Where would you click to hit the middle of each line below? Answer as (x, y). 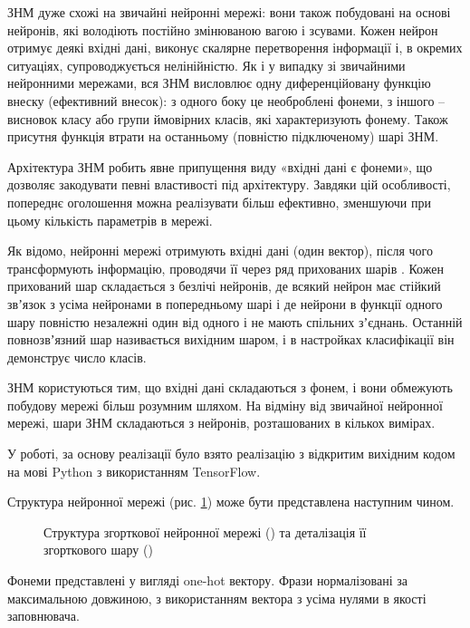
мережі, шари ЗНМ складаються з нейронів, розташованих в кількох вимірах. (221, 423)
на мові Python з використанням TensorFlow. (134, 471)
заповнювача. (43, 616)
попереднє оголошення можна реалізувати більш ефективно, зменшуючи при (219, 202)
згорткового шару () (98, 550)
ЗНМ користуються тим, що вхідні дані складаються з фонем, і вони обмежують (230, 387)
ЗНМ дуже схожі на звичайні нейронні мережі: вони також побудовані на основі (229, 12)
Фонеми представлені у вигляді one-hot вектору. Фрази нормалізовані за (208, 580)
